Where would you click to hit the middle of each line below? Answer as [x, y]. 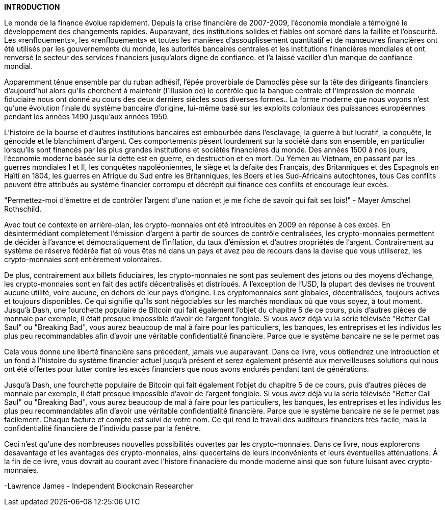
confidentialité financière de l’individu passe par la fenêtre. [103, 428]
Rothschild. [23, 209]
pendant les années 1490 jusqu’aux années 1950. [87, 117]
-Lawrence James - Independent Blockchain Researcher [99, 486]
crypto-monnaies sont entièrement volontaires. [83, 259]
